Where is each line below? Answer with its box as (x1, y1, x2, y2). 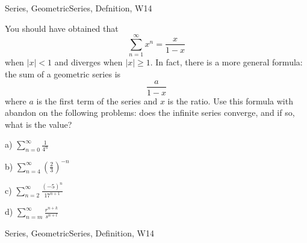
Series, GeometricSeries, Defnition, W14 (5, 2, 152, 14)
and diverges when (54, 56, 123, 68)
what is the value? (5, 118, 72, 130)
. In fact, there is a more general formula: (150, 56, 303, 68)
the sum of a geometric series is (5, 67, 121, 80)
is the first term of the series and (36, 94, 158, 107)
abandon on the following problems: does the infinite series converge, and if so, (5, 106, 295, 119)
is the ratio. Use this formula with (167, 94, 293, 107)
